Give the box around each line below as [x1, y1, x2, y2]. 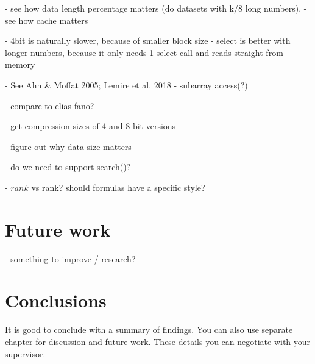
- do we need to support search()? [5, 160, 131, 173]
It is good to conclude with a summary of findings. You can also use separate [5, 323, 293, 336]
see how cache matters [5, 13, 88, 26]
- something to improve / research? [5, 252, 136, 265]
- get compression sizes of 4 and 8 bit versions [5, 120, 176, 132]
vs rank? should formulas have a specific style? [31, 180, 205, 193]
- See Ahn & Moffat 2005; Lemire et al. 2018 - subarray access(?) [5, 78, 248, 91]
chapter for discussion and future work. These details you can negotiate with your [5, 335, 311, 348]
